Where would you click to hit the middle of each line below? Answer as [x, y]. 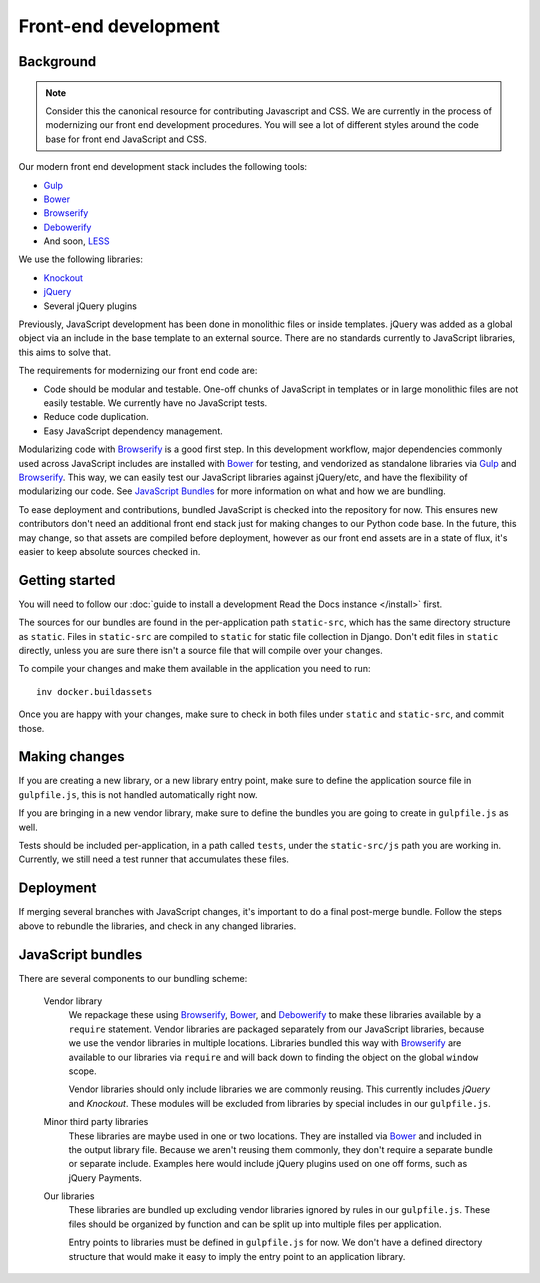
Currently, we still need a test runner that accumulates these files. [154, 859]
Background [57, 61]
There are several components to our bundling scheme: [133, 978]
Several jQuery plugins [90, 306]
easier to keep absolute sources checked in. [109, 551]
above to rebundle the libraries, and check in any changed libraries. [157, 926]
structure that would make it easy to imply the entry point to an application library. [237, 1256]
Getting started [67, 580]
